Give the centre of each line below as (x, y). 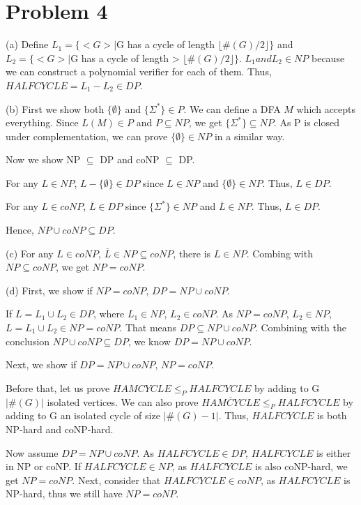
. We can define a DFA (232, 108)
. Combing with (279, 253)
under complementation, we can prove (87, 136)
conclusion (28, 341)
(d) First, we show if (49, 290)
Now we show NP (43, 159)
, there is (192, 253)
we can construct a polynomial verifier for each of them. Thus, (139, 71)
